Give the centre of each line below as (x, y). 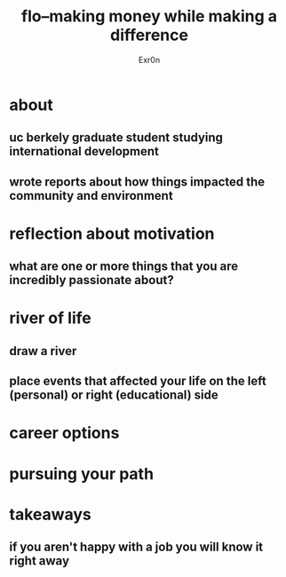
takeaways (50, 514)
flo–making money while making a (149, 16)
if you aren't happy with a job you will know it (136, 547)
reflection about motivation (112, 233)
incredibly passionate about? (92, 280)
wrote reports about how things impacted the (137, 182)
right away (39, 561)
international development (84, 151)
